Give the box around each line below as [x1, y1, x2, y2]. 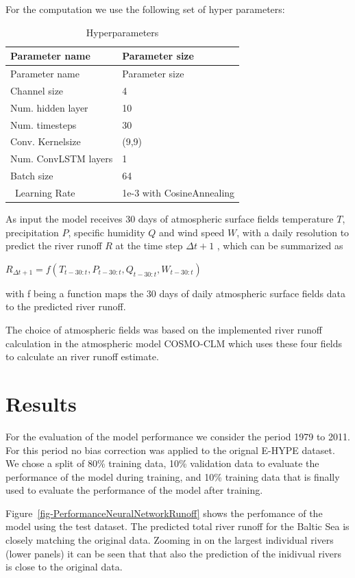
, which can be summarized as [217, 238, 343, 253]
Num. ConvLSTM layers [10, 151, 113, 166]
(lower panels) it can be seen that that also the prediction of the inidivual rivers [5, 546, 342, 560]
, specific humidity [68, 225, 145, 239]
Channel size [10, 83, 64, 97]
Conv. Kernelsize [10, 134, 81, 149]
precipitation [5, 225, 59, 239]
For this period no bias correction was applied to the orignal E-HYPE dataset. [5, 442, 335, 457]
